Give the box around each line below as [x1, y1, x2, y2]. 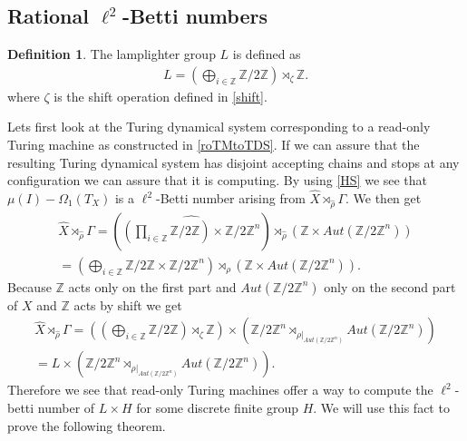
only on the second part [324, 277, 456, 296]
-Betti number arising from [155, 189, 306, 208]
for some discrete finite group [136, 398, 298, 417]
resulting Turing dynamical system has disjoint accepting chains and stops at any [7, 152, 460, 171]
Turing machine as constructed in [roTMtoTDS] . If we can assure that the [7, 135, 420, 154]
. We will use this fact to [313, 398, 450, 417]
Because [7, 277, 52, 296]
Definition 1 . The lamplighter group [7, 44, 216, 64]
